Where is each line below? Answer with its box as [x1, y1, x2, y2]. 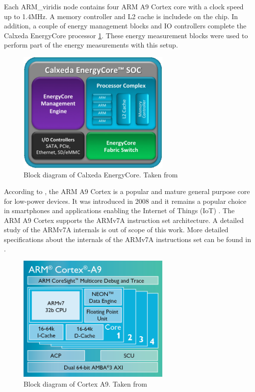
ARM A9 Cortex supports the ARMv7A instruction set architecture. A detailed [4, 215, 244, 225]
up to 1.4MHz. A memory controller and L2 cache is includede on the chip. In [4, 11, 238, 21]
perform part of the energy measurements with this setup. [4, 40, 178, 50]
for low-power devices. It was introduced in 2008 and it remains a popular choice [4, 196, 247, 206]
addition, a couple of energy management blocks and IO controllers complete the [4, 21, 247, 31]
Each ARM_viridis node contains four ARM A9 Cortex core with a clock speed [4, 1, 244, 11]
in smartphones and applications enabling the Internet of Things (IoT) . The [4, 205, 235, 216]
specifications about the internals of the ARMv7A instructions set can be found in [4, 234, 251, 244]
